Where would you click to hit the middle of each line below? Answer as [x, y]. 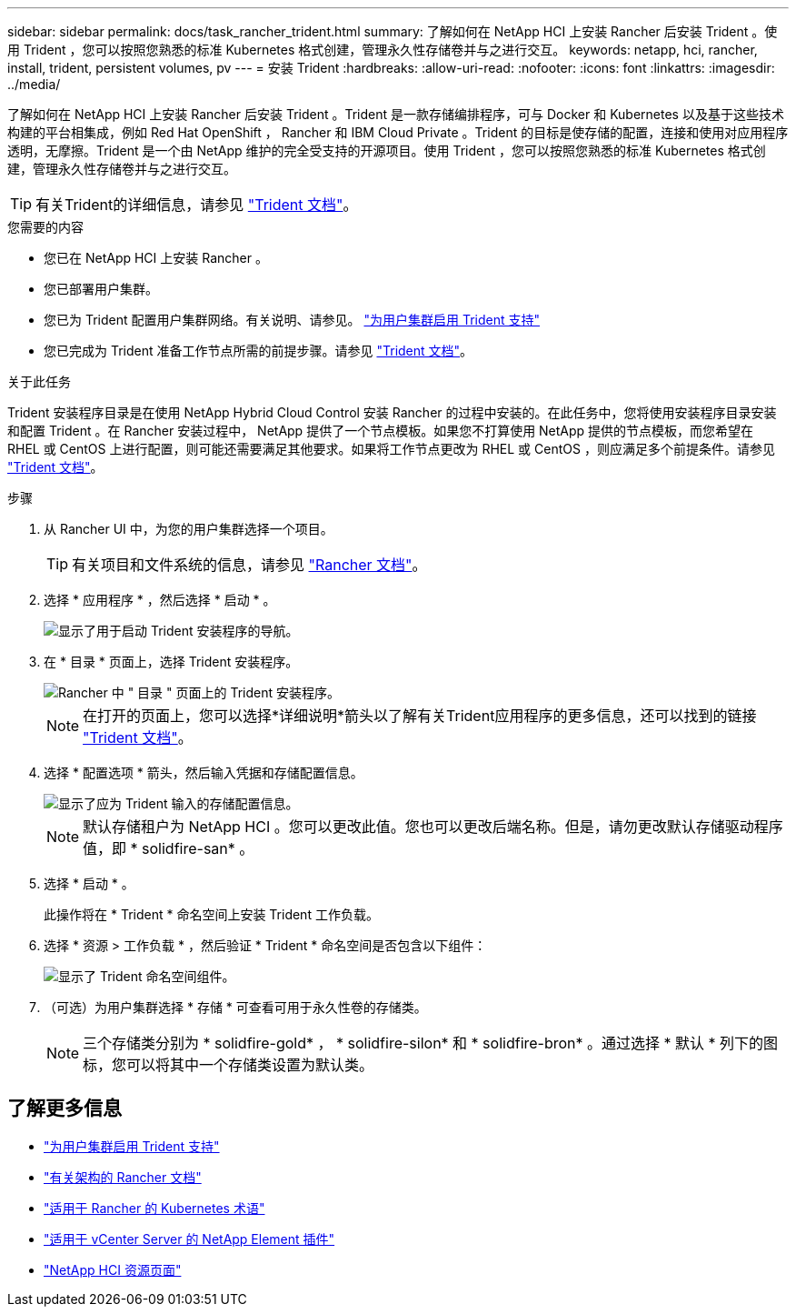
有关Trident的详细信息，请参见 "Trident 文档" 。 [197, 205]
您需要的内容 [45, 227]
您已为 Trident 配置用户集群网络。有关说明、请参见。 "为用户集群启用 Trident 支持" [292, 320]
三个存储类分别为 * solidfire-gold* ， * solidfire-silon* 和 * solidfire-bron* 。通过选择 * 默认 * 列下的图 [431, 1043]
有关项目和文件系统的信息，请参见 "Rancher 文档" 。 [249, 565]
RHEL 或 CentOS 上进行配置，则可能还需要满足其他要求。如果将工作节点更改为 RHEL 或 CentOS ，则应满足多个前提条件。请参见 [391, 449]
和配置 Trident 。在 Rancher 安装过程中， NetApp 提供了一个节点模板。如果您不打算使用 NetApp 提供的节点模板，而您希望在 [381, 431]
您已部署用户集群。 [101, 289]
